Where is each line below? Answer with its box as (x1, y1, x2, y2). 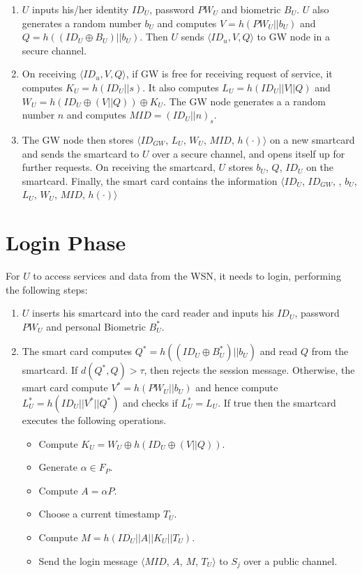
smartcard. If (22, 363, 78, 377)
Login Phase (6, 228, 126, 257)
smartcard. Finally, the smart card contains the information (22, 173, 278, 188)
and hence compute (195, 380, 278, 395)
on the (306, 160, 334, 174)
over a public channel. (243, 553, 338, 568)
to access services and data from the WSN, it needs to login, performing (33, 269, 341, 283)
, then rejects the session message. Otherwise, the (144, 363, 355, 377)
